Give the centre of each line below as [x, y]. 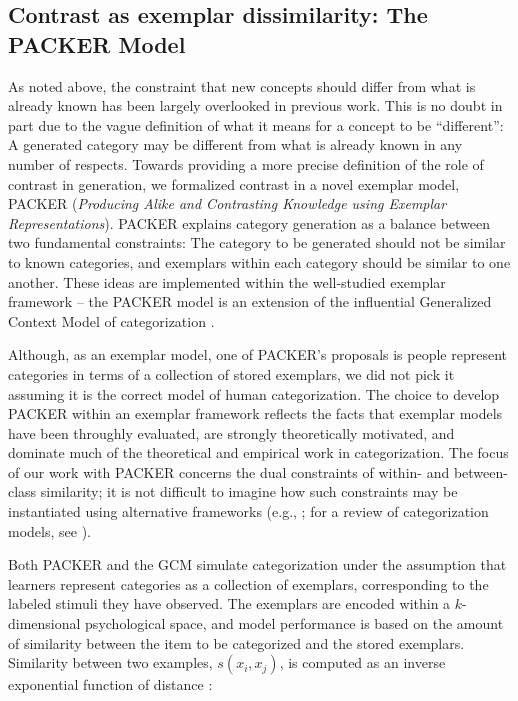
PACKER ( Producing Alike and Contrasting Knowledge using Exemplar [227, 203]
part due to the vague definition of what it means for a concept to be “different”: [256, 124]
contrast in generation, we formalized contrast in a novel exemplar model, [234, 183]
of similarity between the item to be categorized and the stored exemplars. [236, 642]
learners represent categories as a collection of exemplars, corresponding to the [248, 583]
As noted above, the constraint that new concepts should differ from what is [242, 85]
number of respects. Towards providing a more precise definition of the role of [246, 163]
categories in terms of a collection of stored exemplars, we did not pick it [231, 373]
